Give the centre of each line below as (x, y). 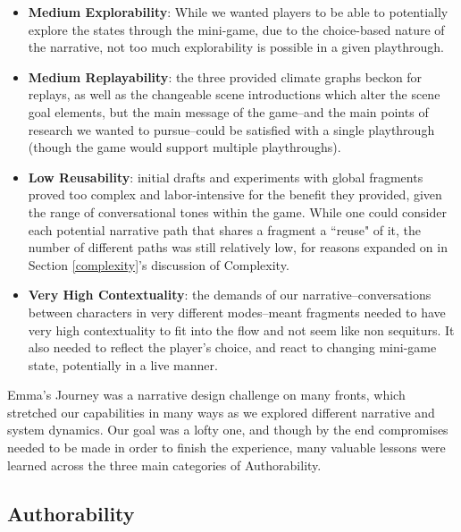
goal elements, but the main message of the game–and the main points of (228, 111)
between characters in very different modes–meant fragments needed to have (237, 312)
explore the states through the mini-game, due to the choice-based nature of (236, 29)
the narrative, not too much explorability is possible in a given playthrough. (236, 47)
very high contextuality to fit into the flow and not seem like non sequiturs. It (241, 329)
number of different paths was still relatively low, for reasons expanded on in (238, 247)
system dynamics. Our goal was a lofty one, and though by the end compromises (228, 430)
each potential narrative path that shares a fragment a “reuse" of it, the (225, 229)
